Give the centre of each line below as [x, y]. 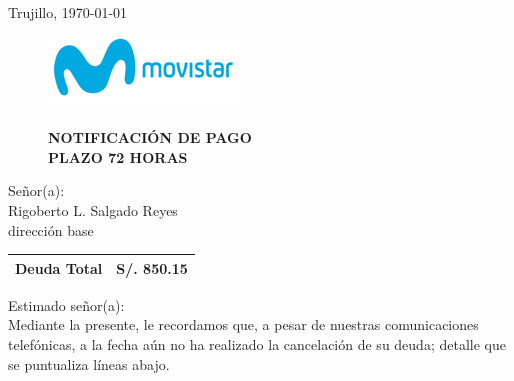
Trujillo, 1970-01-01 [68, 12]
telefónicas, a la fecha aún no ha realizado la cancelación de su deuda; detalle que [257, 343]
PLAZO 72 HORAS [118, 156]
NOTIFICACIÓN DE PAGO [150, 137]
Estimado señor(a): [66, 304]
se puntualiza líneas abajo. [89, 363]
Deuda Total [59, 267]
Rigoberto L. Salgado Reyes [93, 209]
